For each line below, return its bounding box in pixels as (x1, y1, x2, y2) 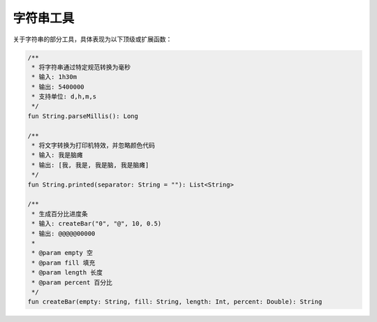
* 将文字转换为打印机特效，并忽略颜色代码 (31, 142, 155, 149)
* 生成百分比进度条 (31, 210, 88, 218)
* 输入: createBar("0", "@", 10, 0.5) (31, 220, 162, 228)
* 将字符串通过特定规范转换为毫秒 (31, 63, 131, 71)
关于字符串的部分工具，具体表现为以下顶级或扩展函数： (13, 35, 172, 43)
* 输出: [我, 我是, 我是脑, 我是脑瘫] (31, 161, 149, 169)
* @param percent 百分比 (31, 278, 113, 286)
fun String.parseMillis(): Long (27, 112, 139, 120)
